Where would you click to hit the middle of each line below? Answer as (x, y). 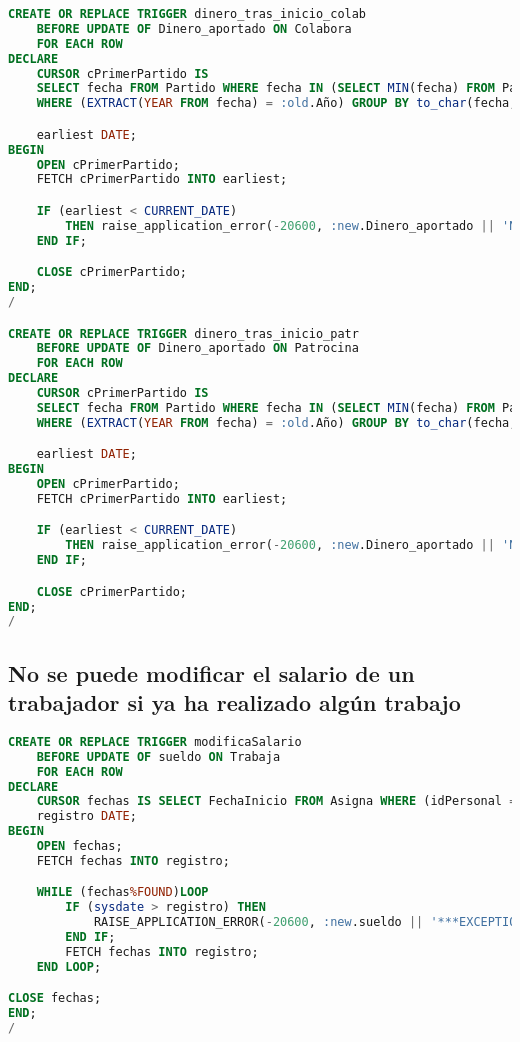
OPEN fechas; (79, 846)
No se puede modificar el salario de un (211, 672)
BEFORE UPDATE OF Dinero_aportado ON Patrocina (197, 348)
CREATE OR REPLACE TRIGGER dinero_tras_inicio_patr (183, 333)
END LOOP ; (69, 966)
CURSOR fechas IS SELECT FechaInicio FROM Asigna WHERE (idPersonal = (276, 801)
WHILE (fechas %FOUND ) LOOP (122, 892)
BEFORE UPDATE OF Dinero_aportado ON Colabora (194, 28)
